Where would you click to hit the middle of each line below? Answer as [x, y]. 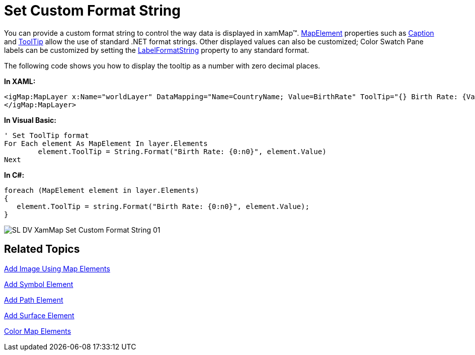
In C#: [14, 175]
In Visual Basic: [30, 120]
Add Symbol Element [39, 284]
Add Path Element [34, 300]
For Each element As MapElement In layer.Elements [106, 143]
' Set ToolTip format [47, 135]
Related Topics [42, 249]
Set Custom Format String [92, 11]
